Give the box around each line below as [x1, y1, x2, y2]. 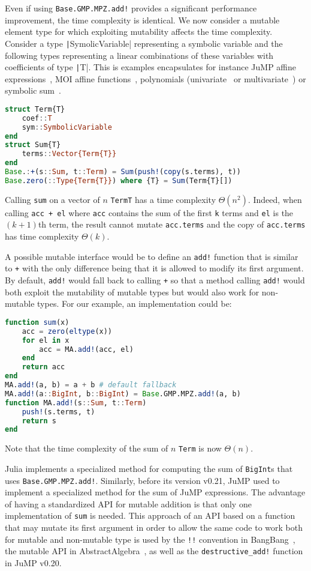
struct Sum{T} [5, 140, 61, 150]
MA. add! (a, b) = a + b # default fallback [5, 381, 177, 389]
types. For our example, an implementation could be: [37, 297, 232, 310]
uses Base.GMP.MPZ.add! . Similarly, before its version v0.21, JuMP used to [5, 474, 280, 486]
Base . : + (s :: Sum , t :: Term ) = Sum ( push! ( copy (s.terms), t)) [5, 168, 241, 177]
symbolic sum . [5, 84, 61, 97]
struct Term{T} [5, 104, 65, 113]
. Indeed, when [247, 193, 302, 205]
